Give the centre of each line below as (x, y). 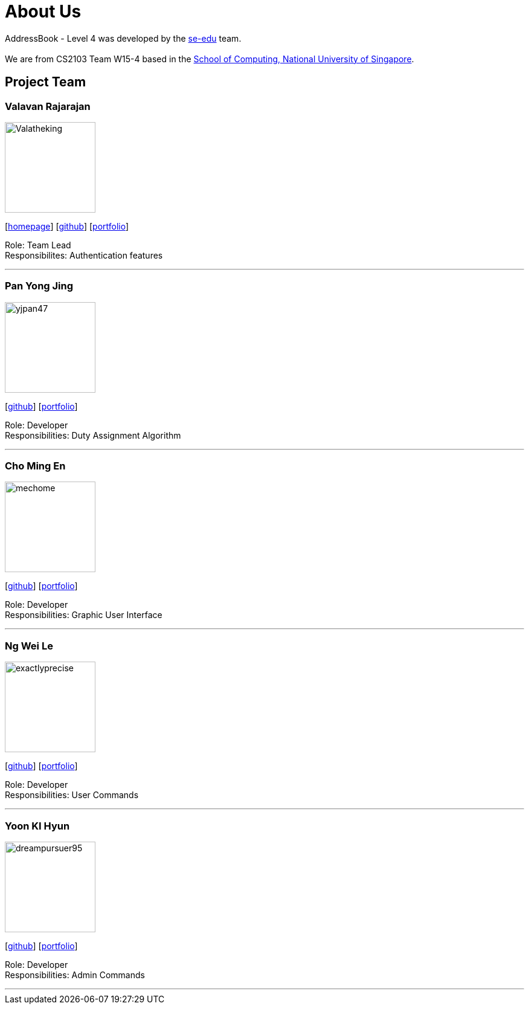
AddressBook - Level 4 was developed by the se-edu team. (123, 38)
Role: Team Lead (38, 245)
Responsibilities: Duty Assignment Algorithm (93, 435)
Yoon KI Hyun (37, 826)
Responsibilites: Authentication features (84, 255)
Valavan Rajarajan (48, 106)
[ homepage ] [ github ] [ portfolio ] (67, 226)
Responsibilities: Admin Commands (75, 975)
